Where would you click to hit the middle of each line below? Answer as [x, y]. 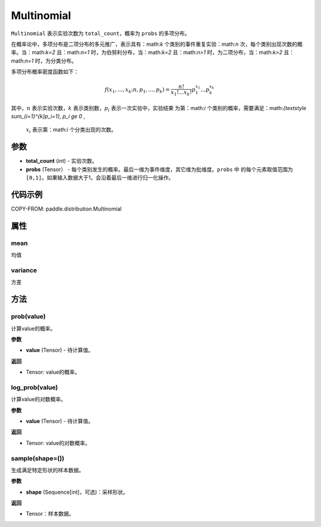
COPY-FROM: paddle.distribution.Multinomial [66, 209]
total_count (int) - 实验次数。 [62, 161]
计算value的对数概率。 [39, 399]
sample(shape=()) [38, 458]
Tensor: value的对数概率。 [58, 443]
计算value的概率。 [33, 328]
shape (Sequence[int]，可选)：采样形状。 [77, 492]
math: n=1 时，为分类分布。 [44, 61]
